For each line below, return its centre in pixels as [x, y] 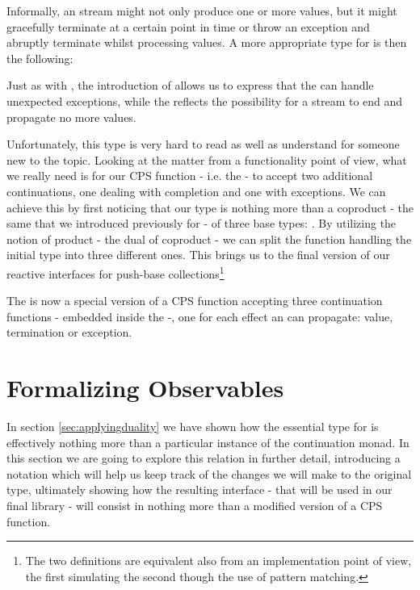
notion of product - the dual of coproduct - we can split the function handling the [209, 239]
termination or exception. [69, 332]
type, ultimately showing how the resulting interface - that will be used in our [199, 490]
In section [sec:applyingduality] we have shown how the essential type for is [193, 427]
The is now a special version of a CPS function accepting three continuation [195, 301]
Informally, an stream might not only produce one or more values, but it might [202, 10]
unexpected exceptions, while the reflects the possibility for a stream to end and [205, 100]
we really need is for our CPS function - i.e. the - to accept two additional [190, 176]
